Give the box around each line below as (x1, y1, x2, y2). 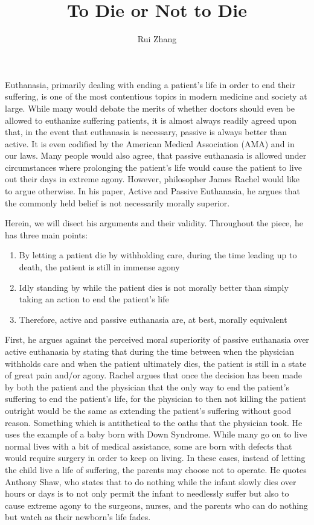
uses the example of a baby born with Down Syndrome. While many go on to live (5, 428, 307, 441)
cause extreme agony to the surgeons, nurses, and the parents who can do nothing (5, 498, 308, 511)
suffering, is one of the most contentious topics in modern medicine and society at (5, 90, 307, 103)
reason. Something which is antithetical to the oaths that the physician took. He (5, 416, 303, 428)
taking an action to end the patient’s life (19, 293, 169, 305)
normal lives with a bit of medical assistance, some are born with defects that (5, 439, 292, 452)
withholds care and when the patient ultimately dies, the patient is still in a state (5, 357, 307, 369)
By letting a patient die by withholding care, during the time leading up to (19, 249, 297, 261)
